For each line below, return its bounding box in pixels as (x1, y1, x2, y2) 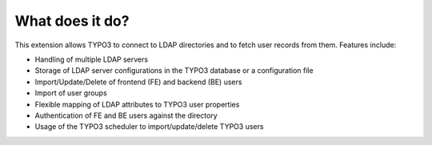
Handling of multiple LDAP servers (34, 54, 148, 64)
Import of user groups (34, 88, 107, 98)
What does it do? (14, 12, 130, 30)
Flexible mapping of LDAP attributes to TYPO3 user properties (34, 99, 240, 109)
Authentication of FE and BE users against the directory (34, 111, 218, 120)
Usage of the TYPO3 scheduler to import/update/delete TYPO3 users (34, 122, 264, 131)
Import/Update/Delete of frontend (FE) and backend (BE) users (34, 77, 242, 87)
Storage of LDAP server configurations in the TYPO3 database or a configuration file (34, 66, 314, 75)
